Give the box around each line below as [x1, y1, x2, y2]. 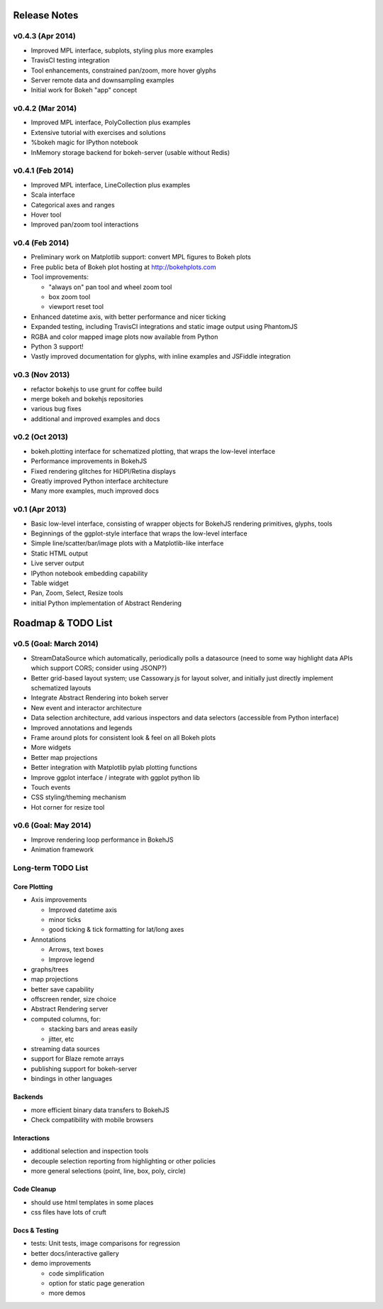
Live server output [30, 559, 84, 567]
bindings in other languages [30, 1075, 113, 1083]
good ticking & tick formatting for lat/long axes [48, 925, 184, 934]
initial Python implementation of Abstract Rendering [30, 599, 182, 607]
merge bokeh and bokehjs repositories [30, 394, 144, 403]
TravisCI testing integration [30, 56, 110, 65]
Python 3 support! [30, 342, 84, 351]
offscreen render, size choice [30, 995, 117, 1004]
